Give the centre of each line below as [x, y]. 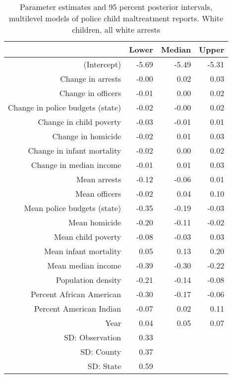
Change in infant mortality [75, 150]
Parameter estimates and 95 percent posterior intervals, [116, 7]
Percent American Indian [78, 308]
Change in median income [76, 165]
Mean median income [84, 265]
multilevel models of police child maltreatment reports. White [116, 18]
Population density [88, 280]
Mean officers [98, 193]
